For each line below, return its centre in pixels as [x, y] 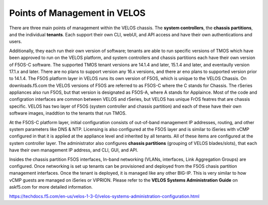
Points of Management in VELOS [77, 13]
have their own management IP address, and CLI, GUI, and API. [74, 150]
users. [16, 42]
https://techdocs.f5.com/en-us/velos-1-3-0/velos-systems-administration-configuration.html [104, 196]
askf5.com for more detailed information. [51, 187]
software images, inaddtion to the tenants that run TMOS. [68, 113]
